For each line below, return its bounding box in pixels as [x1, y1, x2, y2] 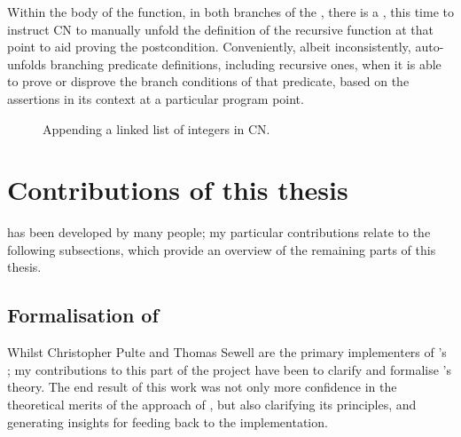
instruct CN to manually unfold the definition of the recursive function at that [7, 20, 434, 38]
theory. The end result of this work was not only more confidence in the [7, 377, 397, 396]
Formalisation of [7, 301, 159, 329]
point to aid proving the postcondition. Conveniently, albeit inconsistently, [7, 37, 411, 56]
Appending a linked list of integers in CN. [43, 119, 270, 138]
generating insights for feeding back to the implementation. [7, 412, 328, 431]
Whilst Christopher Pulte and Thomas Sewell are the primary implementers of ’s [7, 343, 447, 362]
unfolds [7, 54, 47, 73]
